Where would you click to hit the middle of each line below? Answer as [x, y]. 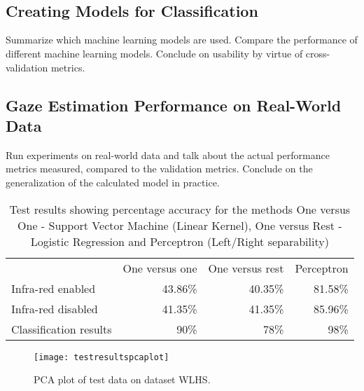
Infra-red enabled [54, 288]
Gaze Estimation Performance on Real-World [174, 105]
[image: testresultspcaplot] [101, 357]
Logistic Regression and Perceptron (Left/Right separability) [180, 241]
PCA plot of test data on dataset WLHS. [122, 379]
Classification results [62, 329]
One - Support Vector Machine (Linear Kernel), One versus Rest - [180, 225]
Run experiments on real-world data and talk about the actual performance [168, 155]
